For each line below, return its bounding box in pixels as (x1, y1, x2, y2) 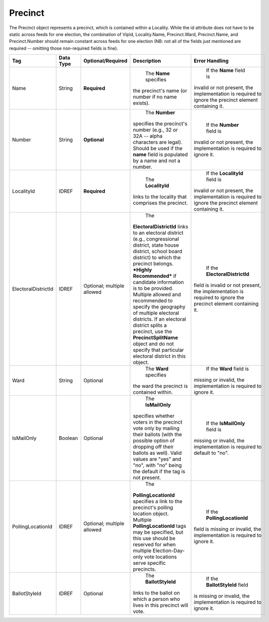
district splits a (133, 322, 167, 329)
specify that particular (133, 347, 184, 354)
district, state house (133, 242, 179, 249)
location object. (133, 511, 169, 517)
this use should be (133, 535, 176, 542)
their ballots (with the (133, 431, 182, 438)
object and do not (133, 340, 174, 347)
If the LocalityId (206, 170, 243, 177)
